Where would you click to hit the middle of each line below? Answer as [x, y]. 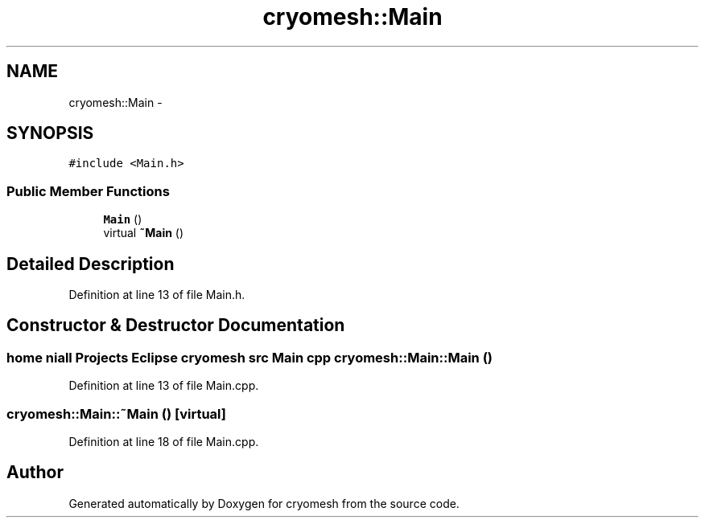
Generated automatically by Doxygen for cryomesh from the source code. [264, 503]
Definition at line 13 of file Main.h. [157, 295]
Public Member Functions [88, 191]
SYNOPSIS [50, 133]
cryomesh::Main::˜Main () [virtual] [116, 413]
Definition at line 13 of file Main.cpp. [164, 386]
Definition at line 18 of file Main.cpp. [164, 442]
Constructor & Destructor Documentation [176, 325]
